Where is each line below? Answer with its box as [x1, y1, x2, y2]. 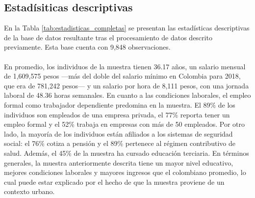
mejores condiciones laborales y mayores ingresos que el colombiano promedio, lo [4, 167, 246, 177]
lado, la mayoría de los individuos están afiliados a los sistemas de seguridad [4, 128, 233, 139]
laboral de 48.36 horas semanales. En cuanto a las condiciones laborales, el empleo [4, 90, 251, 100]
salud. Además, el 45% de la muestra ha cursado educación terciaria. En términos [4, 147, 249, 158]
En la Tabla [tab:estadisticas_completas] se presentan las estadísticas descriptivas [4, 23, 250, 33]
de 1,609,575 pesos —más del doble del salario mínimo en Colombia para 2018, [4, 71, 241, 81]
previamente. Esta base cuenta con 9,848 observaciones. [4, 42, 171, 52]
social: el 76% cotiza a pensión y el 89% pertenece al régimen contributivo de [4, 138, 235, 148]
